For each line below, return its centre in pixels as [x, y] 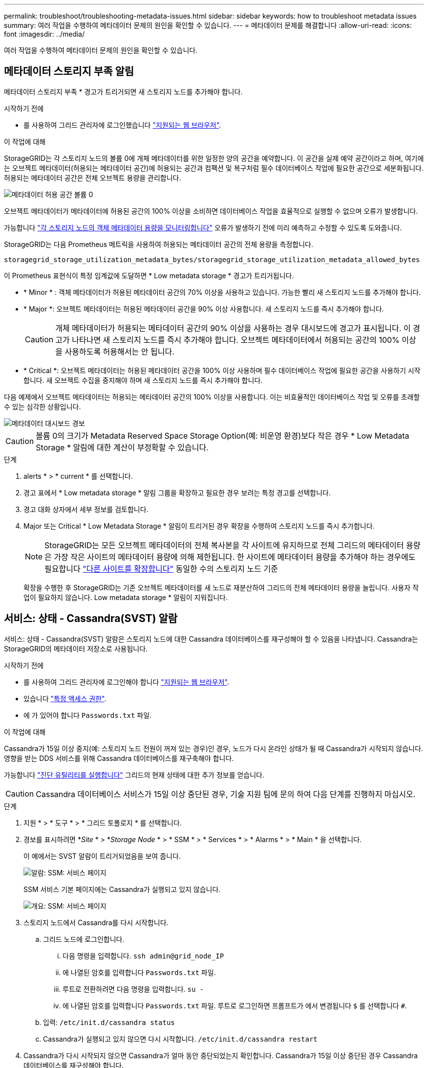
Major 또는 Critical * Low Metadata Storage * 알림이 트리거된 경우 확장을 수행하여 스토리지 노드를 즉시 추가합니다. [199, 526]
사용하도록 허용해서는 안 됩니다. [119, 351]
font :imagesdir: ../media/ [44, 34]
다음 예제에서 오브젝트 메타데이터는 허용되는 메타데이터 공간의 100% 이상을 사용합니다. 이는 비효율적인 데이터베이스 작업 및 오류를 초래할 [212, 397]
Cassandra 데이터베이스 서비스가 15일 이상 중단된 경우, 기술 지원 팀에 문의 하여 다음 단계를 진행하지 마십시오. [226, 794]
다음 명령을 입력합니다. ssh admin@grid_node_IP [143, 956]
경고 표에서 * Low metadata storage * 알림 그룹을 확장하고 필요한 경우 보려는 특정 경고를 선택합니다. [177, 492]
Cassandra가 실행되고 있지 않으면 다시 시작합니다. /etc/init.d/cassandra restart [180, 1039]
